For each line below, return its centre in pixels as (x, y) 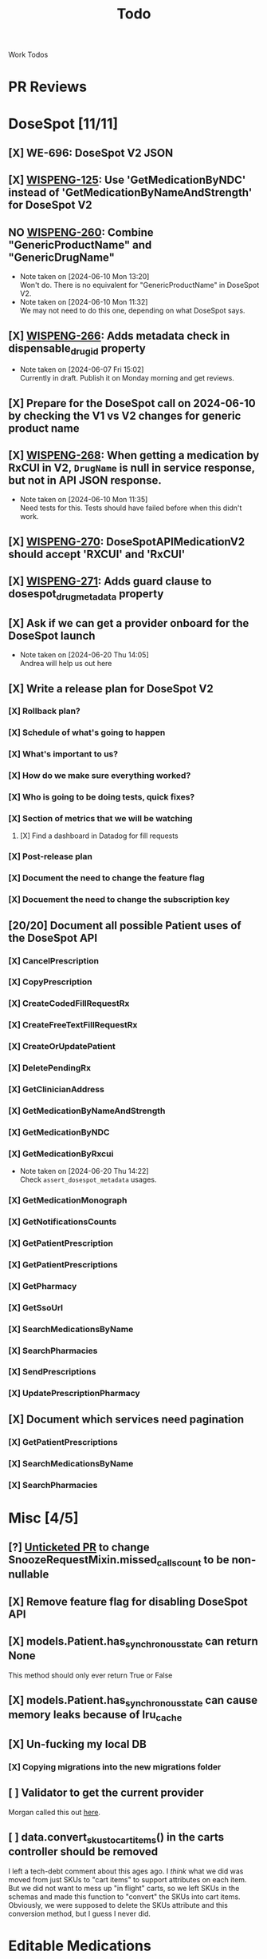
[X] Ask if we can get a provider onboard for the (129, 623)
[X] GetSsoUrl (36, 1307)
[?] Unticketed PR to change (79, 1548)
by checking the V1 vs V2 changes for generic (125, 415)
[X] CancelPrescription (54, 960)
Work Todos (28, 55)
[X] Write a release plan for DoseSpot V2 (111, 688)
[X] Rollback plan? (45, 711)
